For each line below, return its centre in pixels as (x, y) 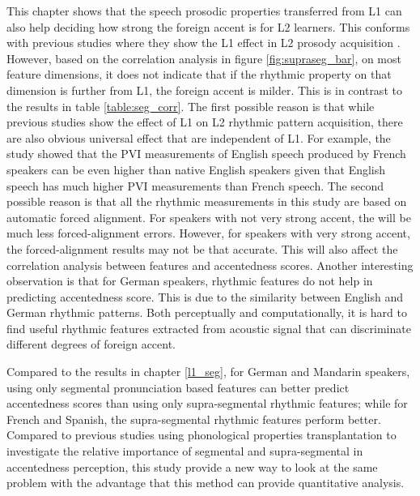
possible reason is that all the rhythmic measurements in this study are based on (207, 201)
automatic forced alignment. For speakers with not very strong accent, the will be (209, 217)
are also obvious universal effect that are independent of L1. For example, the (199, 137)
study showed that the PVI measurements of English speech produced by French (206, 154)
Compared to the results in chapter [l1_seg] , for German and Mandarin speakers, (208, 372)
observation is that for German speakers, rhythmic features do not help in (190, 281)
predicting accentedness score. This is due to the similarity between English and (205, 296)
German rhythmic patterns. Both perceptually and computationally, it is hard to (207, 312)
